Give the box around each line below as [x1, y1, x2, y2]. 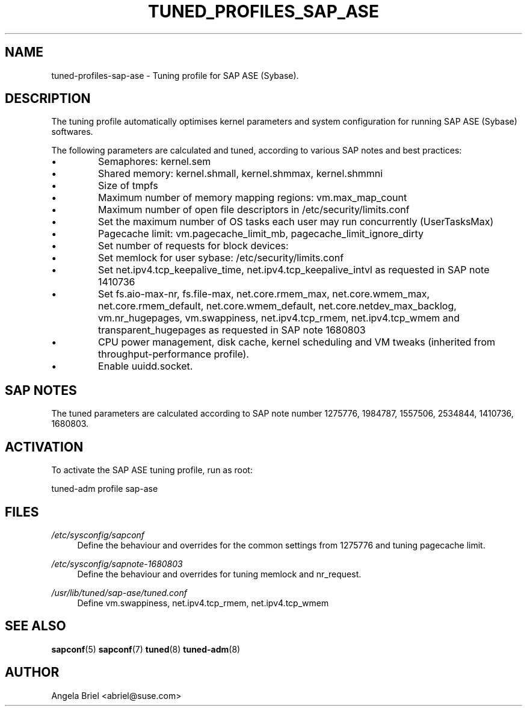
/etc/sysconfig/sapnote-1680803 [51, 558, 183, 569]
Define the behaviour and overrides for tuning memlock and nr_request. [77, 568, 362, 579]
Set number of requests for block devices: [98, 240, 289, 252]
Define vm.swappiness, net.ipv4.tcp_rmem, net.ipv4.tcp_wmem [77, 597, 329, 608]
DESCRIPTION [5, 91, 91, 107]
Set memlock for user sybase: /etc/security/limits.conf [98, 252, 344, 264]
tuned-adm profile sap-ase [51, 483, 158, 494]
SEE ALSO [5, 618, 66, 634]
